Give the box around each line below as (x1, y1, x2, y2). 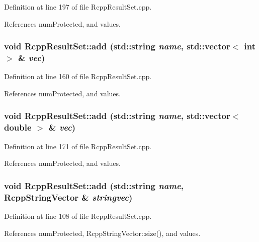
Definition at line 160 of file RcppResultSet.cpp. (4, 71, 152, 82)
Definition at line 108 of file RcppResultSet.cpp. (4, 210, 152, 221)
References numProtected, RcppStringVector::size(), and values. (4, 227, 201, 238)
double (4, 121, 32, 134)
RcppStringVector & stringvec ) (4, 191, 133, 203)
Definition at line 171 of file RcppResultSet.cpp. (4, 141, 152, 151)
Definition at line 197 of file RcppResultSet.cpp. (4, 2, 152, 12)
